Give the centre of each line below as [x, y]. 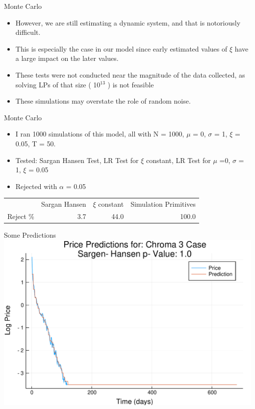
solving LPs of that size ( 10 [58, 84]
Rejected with [36, 186]
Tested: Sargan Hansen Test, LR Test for [77, 160]
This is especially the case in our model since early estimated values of [121, 48]
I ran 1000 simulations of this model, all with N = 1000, [100, 134]
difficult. [28, 32]
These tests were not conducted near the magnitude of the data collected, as [130, 74]
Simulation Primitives [163, 204]
